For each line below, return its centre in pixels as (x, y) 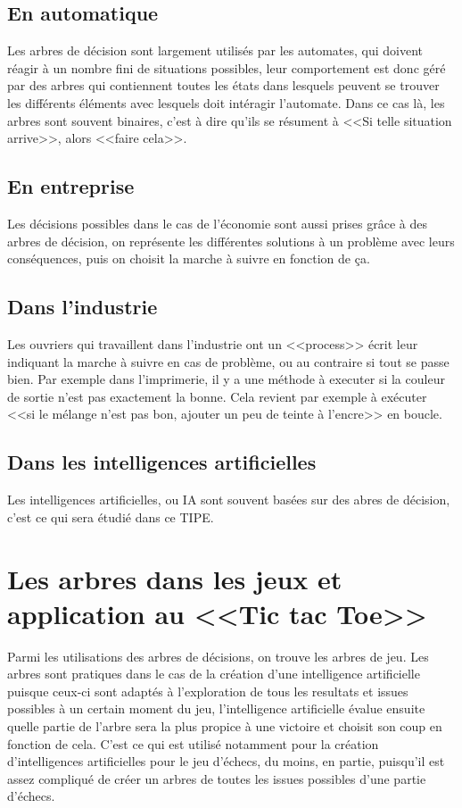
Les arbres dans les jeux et (175, 578)
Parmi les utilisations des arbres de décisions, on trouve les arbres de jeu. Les (218, 656)
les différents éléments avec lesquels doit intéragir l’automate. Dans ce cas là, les (226, 102)
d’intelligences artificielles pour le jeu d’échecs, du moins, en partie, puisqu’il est (226, 761)
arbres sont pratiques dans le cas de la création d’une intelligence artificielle (214, 674)
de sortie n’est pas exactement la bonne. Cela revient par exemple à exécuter (217, 396)
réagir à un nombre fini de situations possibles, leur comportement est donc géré (227, 67)
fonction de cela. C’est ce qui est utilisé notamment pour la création (193, 743)
